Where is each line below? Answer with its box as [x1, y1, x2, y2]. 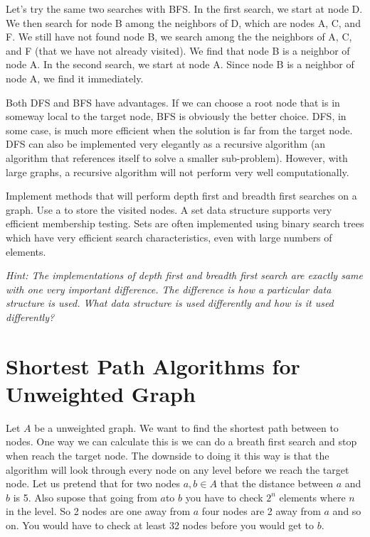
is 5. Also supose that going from [13, 489, 157, 504]
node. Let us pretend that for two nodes [6, 476, 181, 491]
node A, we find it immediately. [6, 70, 144, 85]
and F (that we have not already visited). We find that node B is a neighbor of [6, 43, 350, 58]
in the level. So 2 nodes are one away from [6, 504, 191, 519]
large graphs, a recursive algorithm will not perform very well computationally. [6, 164, 349, 179]
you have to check [185, 489, 263, 504]
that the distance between [220, 476, 333, 491]
